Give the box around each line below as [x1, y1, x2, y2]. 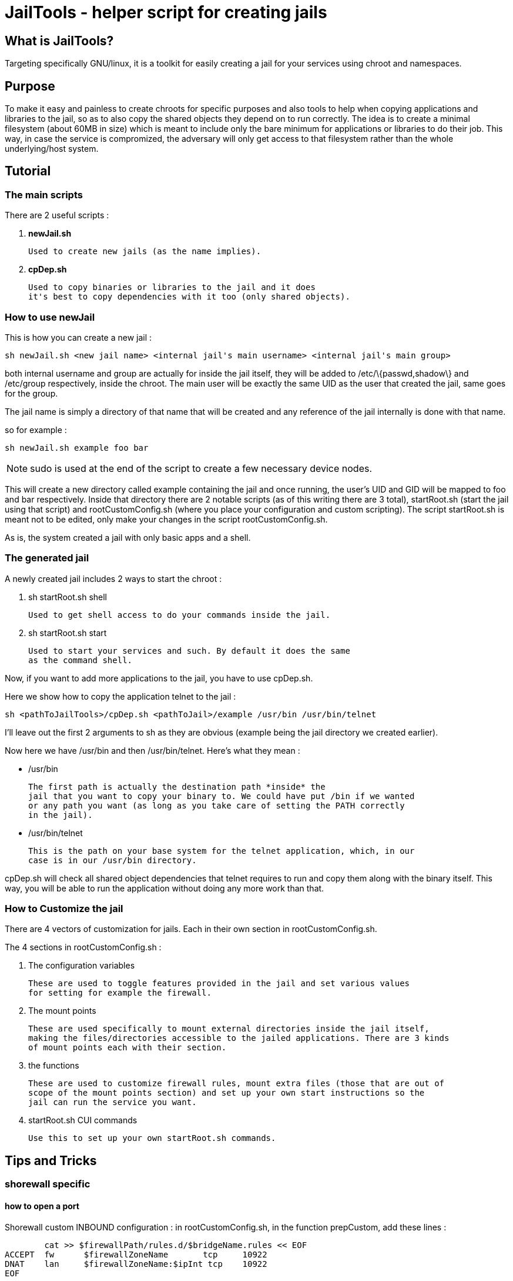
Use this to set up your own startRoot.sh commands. [28, 1133, 276, 1143]
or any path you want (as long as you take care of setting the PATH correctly [28, 800, 405, 810]
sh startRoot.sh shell [28, 591, 107, 602]
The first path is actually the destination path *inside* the [28, 781, 326, 791]
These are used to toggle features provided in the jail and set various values [28, 979, 410, 989]
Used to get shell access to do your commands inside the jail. [28, 610, 331, 620]
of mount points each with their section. [28, 1043, 227, 1053]
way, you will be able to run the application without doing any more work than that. [5, 883, 324, 893]
